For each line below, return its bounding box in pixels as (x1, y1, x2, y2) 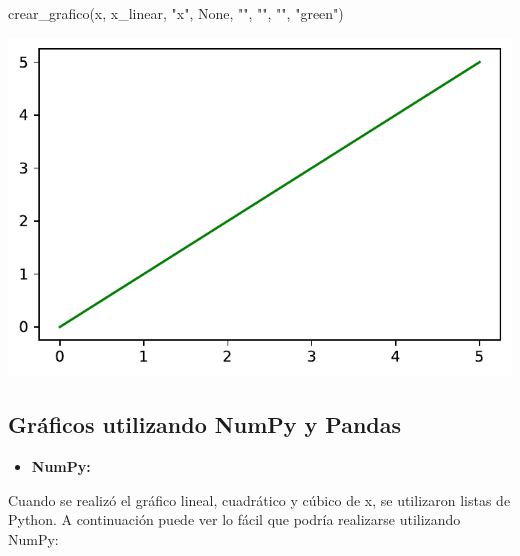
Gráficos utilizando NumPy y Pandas (8, 409, 402, 440)
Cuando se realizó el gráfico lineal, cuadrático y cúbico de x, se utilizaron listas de (8, 489, 511, 510)
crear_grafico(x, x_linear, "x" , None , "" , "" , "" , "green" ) (8, 3, 344, 23)
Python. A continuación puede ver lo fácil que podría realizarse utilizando (8, 509, 461, 530)
